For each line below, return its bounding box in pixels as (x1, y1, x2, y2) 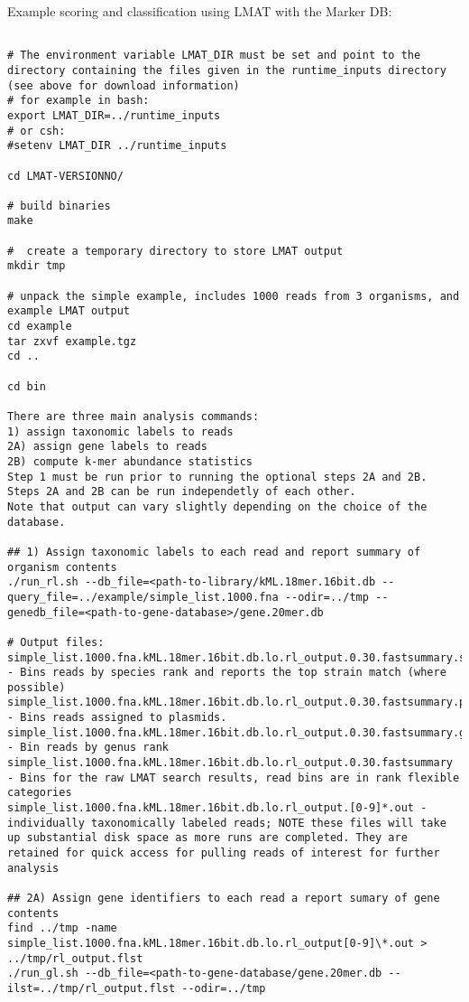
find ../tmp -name (7, 922, 117, 935)
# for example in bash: (7, 94, 150, 108)
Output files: (20, 635, 105, 649)
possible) (7, 680, 66, 694)
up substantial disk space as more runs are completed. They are (7, 831, 408, 845)
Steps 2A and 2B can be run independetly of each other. (7, 485, 356, 499)
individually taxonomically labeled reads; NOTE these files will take (7, 816, 446, 829)
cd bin (7, 379, 46, 393)
